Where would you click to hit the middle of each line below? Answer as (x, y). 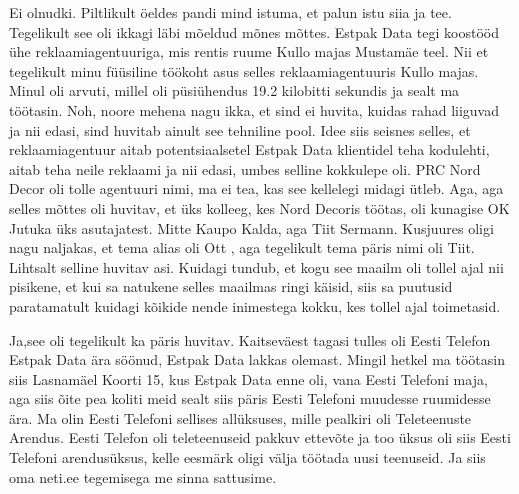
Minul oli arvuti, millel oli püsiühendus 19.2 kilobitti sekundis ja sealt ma (234, 90)
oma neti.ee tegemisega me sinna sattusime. (143, 476)
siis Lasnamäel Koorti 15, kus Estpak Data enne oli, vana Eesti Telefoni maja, (248, 378)
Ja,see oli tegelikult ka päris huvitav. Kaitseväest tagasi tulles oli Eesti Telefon (250, 339)
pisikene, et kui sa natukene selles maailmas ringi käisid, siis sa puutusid (231, 286)
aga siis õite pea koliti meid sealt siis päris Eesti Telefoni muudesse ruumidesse (250, 398)
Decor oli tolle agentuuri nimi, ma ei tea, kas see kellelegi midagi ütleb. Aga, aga (256, 188)
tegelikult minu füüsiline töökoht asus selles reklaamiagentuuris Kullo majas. (244, 70)
